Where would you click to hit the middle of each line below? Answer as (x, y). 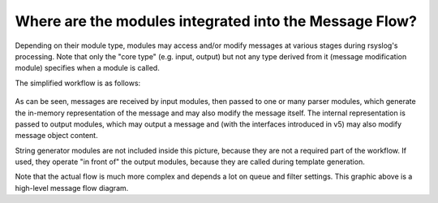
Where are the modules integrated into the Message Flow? (216, 21)
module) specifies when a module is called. (87, 68)
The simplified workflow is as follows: (78, 83)
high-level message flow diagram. (72, 188)
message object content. (56, 136)
